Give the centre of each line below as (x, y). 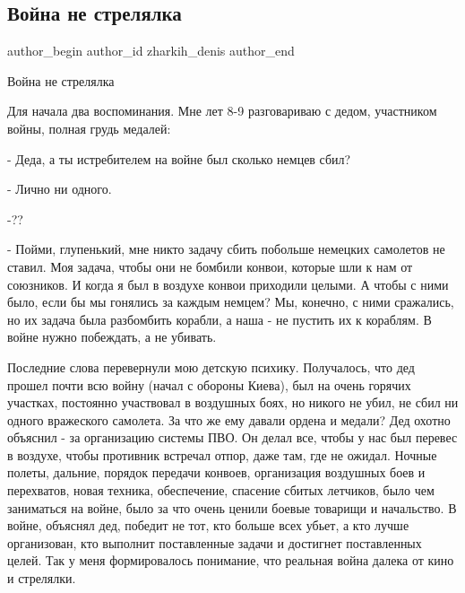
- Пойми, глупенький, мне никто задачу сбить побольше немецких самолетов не (226, 249)
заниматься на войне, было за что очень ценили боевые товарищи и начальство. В (232, 507)
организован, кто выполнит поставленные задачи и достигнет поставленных (215, 542)
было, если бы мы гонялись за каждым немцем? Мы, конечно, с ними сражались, (231, 302)
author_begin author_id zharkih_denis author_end (151, 51)
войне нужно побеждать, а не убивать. (112, 337)
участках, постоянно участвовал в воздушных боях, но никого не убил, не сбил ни (233, 402)
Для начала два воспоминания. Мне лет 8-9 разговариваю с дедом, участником (222, 111)
